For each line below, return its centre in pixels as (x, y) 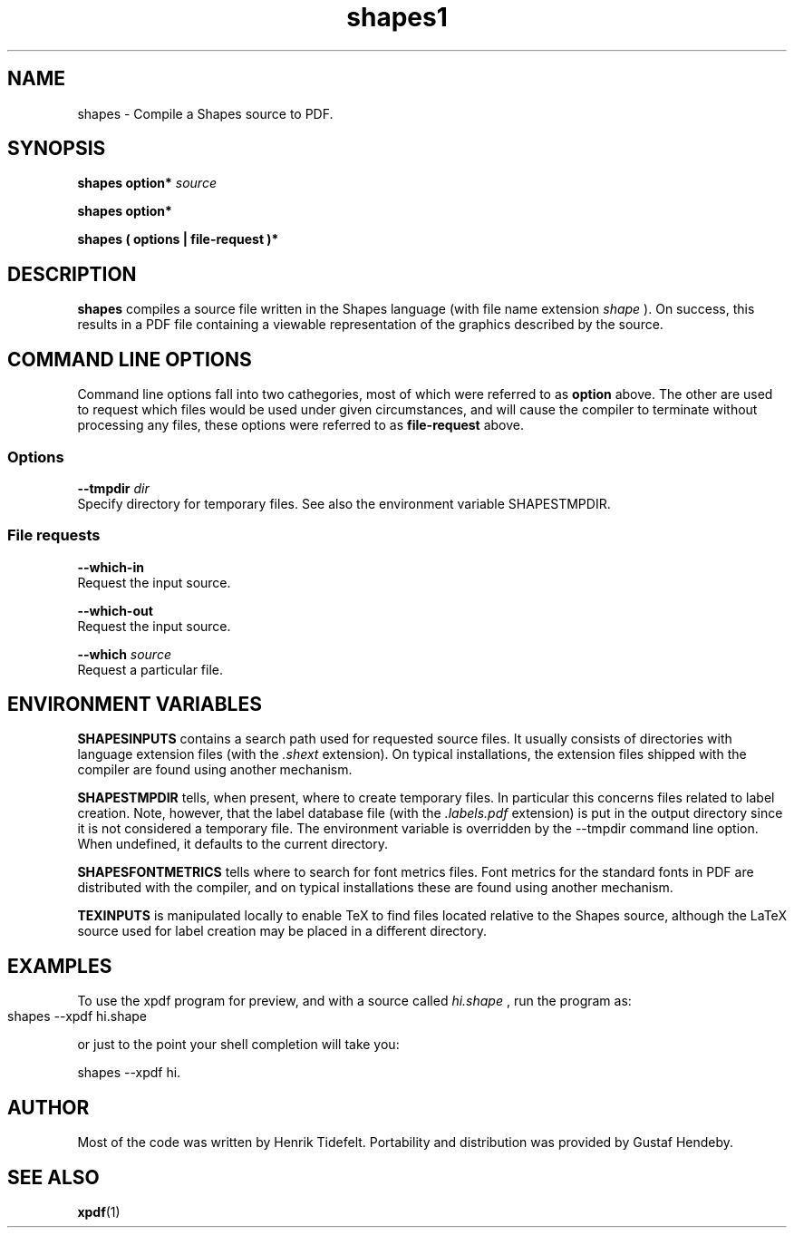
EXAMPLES (60, 966)
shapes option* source (147, 183)
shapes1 (397, 17)
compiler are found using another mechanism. (215, 770)
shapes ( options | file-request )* (178, 239)
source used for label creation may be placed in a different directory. (282, 931)
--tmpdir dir (113, 488)
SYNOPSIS (57, 149)
